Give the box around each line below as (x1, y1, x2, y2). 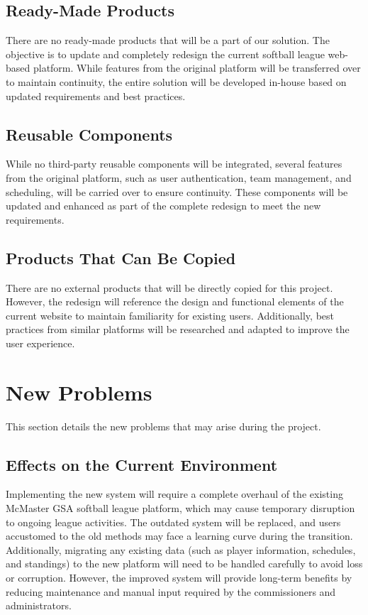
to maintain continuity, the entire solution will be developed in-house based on (6, 74, 347, 89)
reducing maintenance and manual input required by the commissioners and (6, 584, 336, 599)
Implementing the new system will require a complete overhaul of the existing (6, 486, 343, 501)
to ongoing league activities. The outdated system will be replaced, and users (6, 514, 341, 529)
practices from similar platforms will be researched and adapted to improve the (6, 322, 350, 337)
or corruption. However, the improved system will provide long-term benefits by (6, 570, 352, 584)
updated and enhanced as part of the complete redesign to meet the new (6, 198, 321, 213)
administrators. (6, 598, 72, 613)
